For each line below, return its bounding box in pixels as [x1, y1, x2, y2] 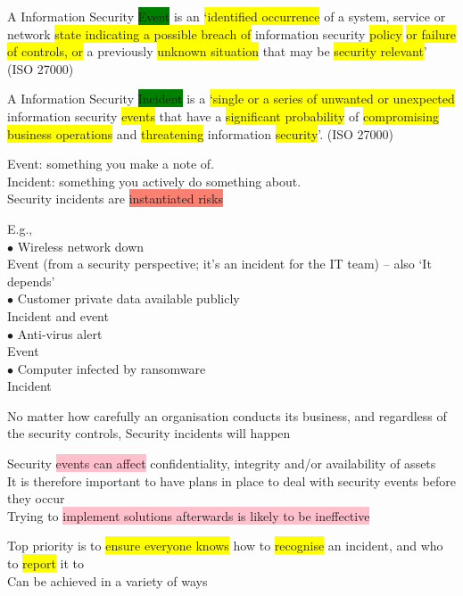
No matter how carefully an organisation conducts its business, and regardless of [7, 406, 447, 425]
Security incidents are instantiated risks [7, 189, 223, 208]
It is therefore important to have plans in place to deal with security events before [7, 471, 456, 490]
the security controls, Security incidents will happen [7, 424, 291, 443]
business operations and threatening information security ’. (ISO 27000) [7, 124, 394, 143]
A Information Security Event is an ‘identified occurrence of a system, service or [7, 7, 446, 25]
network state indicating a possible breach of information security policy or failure [7, 24, 457, 43]
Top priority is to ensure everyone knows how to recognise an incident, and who [7, 536, 443, 555]
